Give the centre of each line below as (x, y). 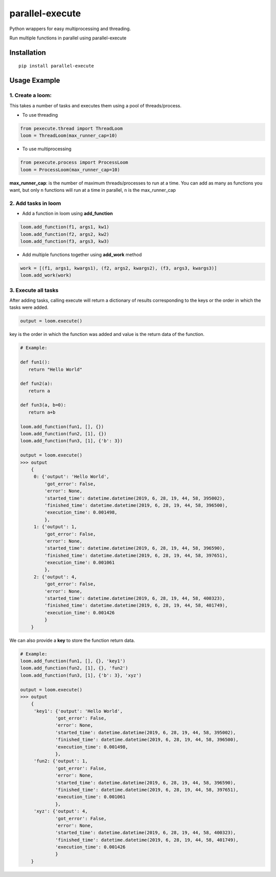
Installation (28, 52)
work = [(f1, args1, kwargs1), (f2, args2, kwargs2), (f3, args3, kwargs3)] (119, 268)
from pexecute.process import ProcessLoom (74, 163)
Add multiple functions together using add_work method (82, 254)
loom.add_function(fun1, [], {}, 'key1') (73, 661)
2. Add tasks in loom (35, 203)
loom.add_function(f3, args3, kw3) (65, 241)
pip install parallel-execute (56, 66)
